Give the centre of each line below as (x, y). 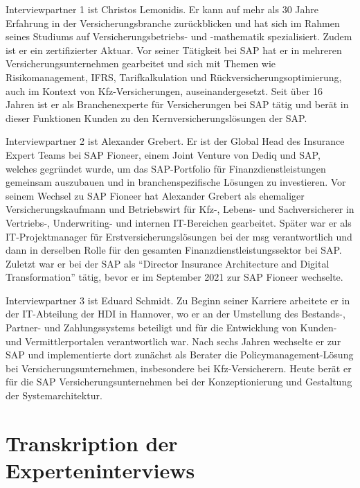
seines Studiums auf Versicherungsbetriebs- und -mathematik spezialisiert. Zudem (179, 36)
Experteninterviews (100, 470)
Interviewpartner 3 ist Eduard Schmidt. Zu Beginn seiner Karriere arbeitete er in (178, 300)
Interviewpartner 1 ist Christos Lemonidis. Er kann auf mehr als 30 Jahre (162, 9)
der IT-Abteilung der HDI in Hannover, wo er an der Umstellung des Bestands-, (175, 314)
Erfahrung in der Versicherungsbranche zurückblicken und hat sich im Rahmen (173, 23)
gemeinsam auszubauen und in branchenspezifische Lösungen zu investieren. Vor (176, 182)
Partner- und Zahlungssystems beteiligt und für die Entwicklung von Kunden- (171, 328)
